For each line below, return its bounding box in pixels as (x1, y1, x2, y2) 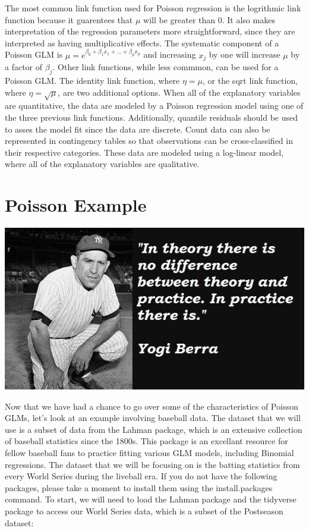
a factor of (5, 61, 43, 73)
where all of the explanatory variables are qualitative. (5, 158, 200, 170)
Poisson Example (5, 193, 147, 217)
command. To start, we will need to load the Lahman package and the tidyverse (5, 493, 297, 505)
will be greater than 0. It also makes (143, 13, 275, 26)
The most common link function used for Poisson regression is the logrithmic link (5, 2, 301, 14)
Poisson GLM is (5, 48, 63, 61)
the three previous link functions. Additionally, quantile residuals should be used (5, 111, 298, 124)
